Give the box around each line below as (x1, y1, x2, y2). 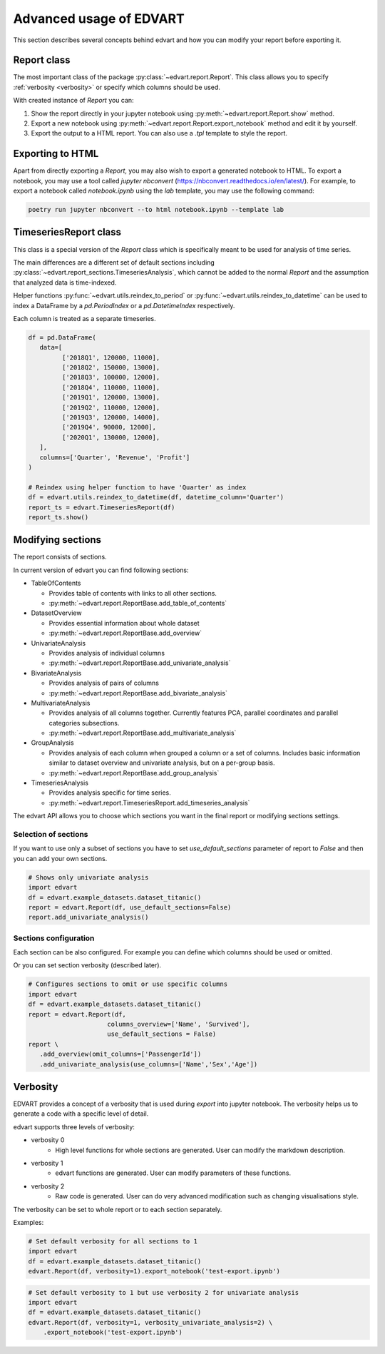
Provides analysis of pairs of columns (48, 678, 160, 688)
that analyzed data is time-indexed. (13, 278, 117, 287)
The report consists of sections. (13, 553, 107, 561)
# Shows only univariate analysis (28, 873, 149, 881)
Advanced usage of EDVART (13, 11, 185, 26)
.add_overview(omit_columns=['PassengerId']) (39, 1050, 202, 1059)
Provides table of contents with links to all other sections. (48, 589, 217, 597)
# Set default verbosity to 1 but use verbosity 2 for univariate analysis (28, 1288, 299, 1296)
